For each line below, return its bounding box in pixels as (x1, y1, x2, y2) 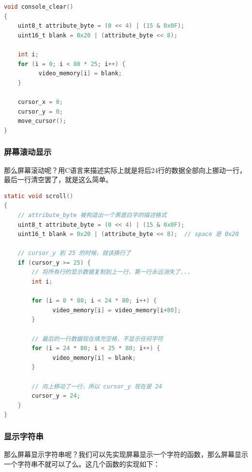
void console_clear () (4, 3, 74, 10)
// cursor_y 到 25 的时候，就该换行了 (17, 250, 131, 257)
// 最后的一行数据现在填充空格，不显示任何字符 (31, 335, 163, 342)
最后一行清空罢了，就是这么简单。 (4, 174, 112, 185)
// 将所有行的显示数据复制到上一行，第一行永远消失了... (31, 269, 191, 276)
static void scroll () (4, 192, 74, 200)
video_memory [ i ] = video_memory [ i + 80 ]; (52, 306, 181, 314)
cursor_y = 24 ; (31, 392, 80, 400)
